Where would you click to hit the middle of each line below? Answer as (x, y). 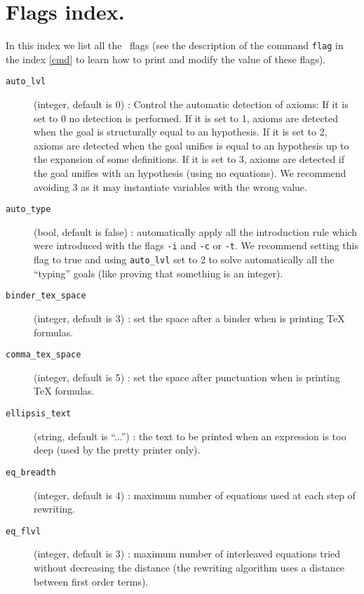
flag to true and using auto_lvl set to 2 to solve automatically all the (184, 259)
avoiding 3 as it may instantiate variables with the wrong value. (170, 186)
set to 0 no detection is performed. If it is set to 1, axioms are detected (186, 118)
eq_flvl (23, 531)
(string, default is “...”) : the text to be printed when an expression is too (190, 436)
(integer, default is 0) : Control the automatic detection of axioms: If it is (191, 104)
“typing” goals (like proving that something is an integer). (159, 273)
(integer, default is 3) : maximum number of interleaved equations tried (187, 554)
